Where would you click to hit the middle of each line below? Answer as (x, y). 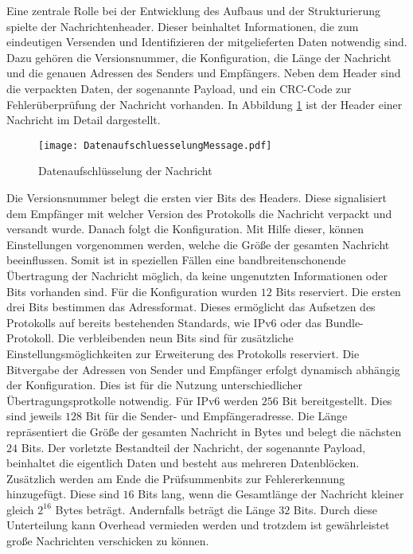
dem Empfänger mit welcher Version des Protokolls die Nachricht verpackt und (199, 213)
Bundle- (344, 322)
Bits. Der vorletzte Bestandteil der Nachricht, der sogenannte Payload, (193, 447)
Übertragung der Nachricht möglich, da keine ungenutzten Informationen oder (197, 275)
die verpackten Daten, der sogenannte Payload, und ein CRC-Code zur (179, 88)
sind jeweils (34, 416)
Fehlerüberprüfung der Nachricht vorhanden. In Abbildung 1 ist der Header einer (205, 104)
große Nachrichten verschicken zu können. (108, 541)
